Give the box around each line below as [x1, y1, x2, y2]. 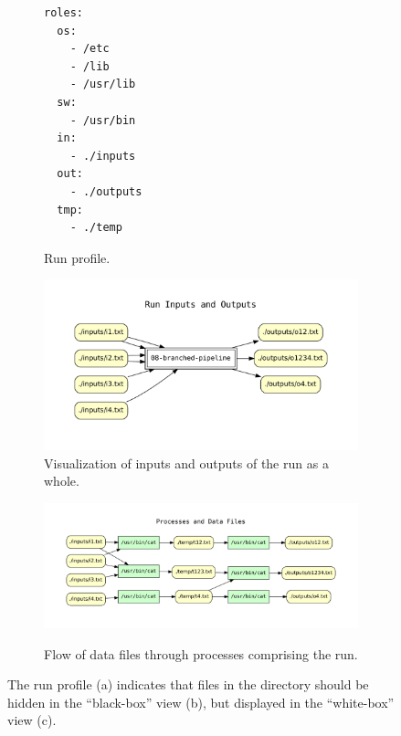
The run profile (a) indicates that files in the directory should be [7, 675, 369, 694]
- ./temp [69, 221, 122, 235]
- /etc [69, 42, 110, 56]
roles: [44, 6, 83, 19]
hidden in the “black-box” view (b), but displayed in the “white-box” [7, 692, 395, 711]
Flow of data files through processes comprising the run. [44, 644, 358, 663]
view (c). [7, 710, 57, 730]
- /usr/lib [69, 78, 136, 91]
